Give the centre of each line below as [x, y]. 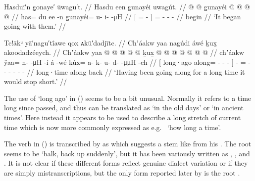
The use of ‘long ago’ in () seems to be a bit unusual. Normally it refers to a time [128, 98]
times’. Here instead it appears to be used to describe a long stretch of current [123, 117]
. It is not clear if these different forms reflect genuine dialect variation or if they [126, 163]
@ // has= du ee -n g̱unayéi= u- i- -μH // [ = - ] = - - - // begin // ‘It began [123, 16]
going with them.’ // [35, 26]
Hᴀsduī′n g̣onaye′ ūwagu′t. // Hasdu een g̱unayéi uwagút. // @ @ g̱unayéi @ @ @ [127, 6]
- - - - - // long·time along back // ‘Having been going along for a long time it [125, 71]
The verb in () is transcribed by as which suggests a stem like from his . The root [128, 144]
